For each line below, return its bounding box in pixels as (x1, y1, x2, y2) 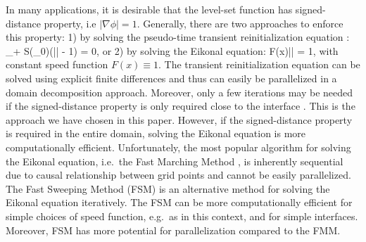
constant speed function (6, 57, 108, 72)
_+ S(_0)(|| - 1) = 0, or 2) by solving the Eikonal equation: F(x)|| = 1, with (6, 43, 339, 58)
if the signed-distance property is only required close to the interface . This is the (6, 98, 355, 113)
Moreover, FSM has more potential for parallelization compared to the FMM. (6, 222, 341, 237)
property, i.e (44, 15, 96, 30)
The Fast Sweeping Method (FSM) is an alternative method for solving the (6, 181, 330, 196)
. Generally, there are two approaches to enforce (137, 15, 343, 30)
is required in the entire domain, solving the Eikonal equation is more (6, 126, 306, 141)
